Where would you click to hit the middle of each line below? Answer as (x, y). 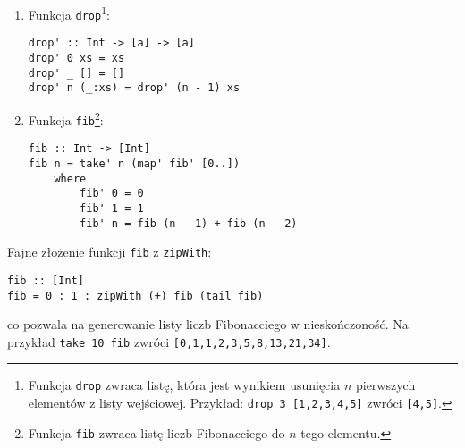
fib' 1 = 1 (112, 208)
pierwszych (385, 385)
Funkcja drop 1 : (69, 13)
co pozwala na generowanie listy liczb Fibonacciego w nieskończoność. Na (208, 324)
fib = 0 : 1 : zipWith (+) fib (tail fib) (135, 296)
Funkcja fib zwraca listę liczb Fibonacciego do (156, 432)
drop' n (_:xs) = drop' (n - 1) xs (134, 88)
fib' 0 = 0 (112, 194)
